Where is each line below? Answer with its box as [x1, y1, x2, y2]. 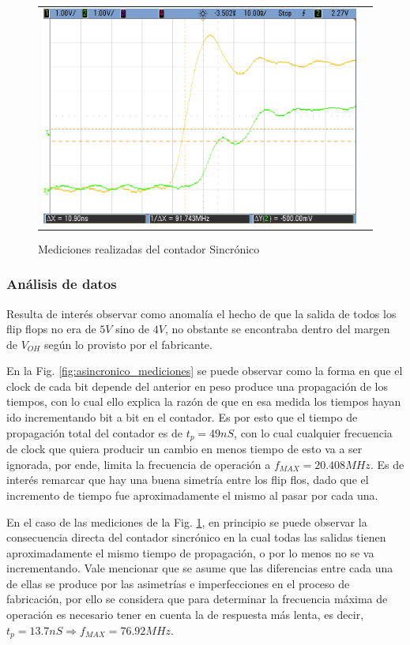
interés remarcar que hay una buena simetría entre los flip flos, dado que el [6, 471, 369, 488]
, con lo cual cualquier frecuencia [234, 424, 393, 441]
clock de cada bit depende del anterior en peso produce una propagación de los [6, 377, 388, 394]
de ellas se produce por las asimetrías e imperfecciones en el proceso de [6, 575, 350, 591]
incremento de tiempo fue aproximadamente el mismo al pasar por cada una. [6, 486, 378, 503]
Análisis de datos [6, 274, 117, 294]
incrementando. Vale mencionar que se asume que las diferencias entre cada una [6, 560, 393, 576]
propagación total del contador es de [6, 424, 182, 441]
